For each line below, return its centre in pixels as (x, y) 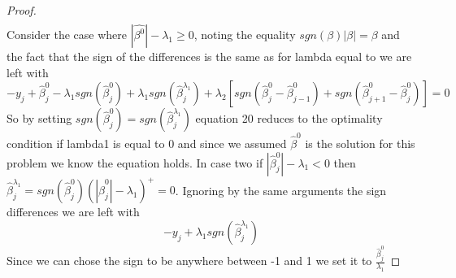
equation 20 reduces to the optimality (289, 118)
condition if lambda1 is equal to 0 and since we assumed (147, 143)
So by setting (39, 118)
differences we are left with (73, 212)
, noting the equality (245, 35)
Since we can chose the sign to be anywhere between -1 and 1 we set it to (189, 261)
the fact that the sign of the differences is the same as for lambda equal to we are (209, 56)
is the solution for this (360, 143)
